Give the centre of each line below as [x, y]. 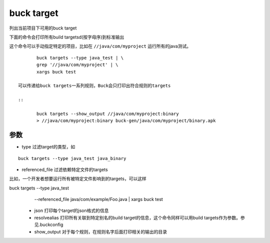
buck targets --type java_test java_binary [72, 158]
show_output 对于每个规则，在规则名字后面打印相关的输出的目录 [101, 231]
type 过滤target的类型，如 [48, 147]
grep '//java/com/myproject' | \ [77, 65]
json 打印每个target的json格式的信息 [71, 210]
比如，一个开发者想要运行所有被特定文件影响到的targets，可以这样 [78, 179]
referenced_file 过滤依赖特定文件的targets [65, 169]
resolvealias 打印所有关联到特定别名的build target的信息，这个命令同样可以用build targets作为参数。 [137, 217]
